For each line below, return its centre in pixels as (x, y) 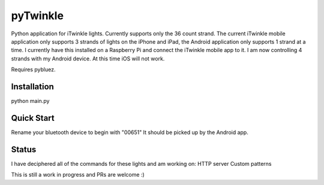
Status (24, 149)
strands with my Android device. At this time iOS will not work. (88, 58)
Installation (32, 87)
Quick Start (33, 118)
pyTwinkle (37, 16)
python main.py (30, 101)
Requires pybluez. (33, 69)
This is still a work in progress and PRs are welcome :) (78, 175)
